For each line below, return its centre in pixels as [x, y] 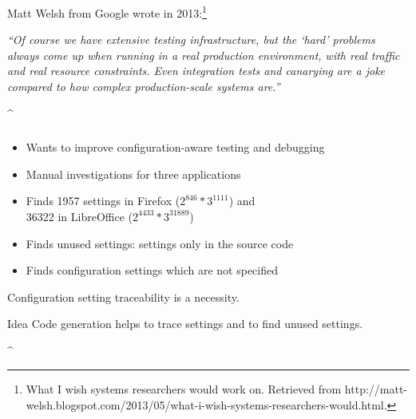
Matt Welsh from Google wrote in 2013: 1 [107, 12]
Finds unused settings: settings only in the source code [160, 243]
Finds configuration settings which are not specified [152, 270]
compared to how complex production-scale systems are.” [144, 87]
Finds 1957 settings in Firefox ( [103, 201]
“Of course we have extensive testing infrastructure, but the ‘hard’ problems [191, 40]
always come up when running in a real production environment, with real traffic [204, 55]
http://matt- [376, 389]
